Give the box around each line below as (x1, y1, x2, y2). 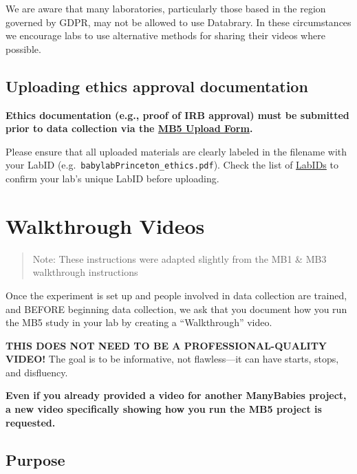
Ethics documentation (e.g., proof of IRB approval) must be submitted (6, 107, 349, 122)
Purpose (6, 449, 65, 470)
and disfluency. (6, 365, 68, 379)
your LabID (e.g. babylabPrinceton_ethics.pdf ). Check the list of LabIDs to (6, 158, 338, 172)
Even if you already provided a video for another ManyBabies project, (6, 388, 347, 402)
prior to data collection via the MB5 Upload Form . (6, 121, 253, 136)
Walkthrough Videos (6, 211, 205, 239)
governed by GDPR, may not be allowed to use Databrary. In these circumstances (6, 14, 351, 29)
